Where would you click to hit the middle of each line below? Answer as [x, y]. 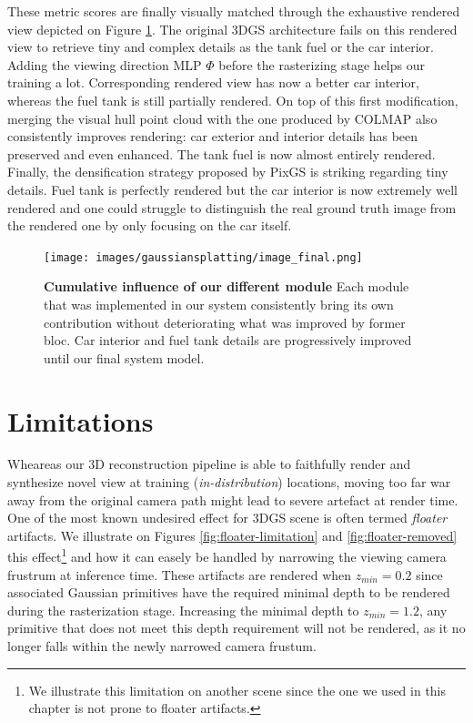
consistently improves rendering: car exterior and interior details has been [213, 136]
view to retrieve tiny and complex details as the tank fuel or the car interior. [221, 47]
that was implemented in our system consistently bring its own [219, 304]
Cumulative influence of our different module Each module [226, 286]
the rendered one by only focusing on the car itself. [150, 225]
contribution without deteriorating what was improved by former [225, 322]
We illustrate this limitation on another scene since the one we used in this [237, 690]
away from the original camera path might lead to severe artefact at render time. [233, 499]
